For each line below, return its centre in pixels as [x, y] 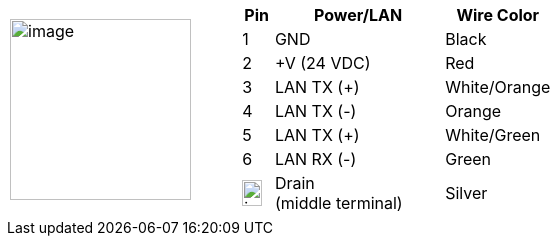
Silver [466, 193]
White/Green [493, 135]
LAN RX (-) [315, 159]
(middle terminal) [338, 203]
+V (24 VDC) [322, 63]
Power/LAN [358, 15]
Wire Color [498, 15]
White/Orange [498, 87]
